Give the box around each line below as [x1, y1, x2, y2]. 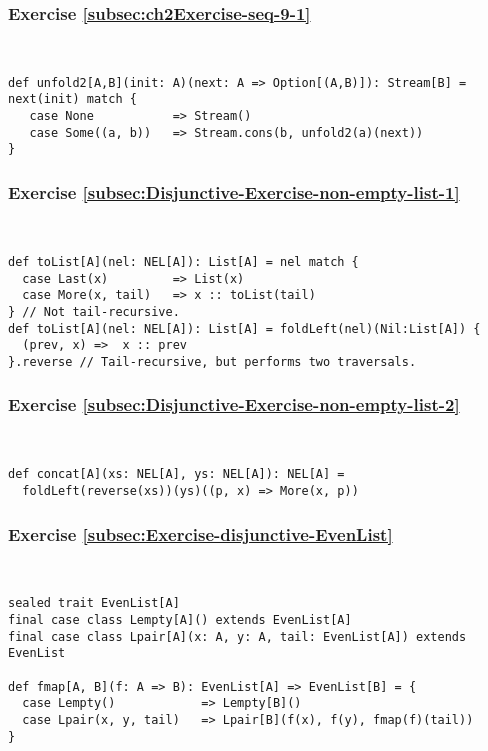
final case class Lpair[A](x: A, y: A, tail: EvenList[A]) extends [8, 629, 467, 644]
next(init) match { [8, 92, 137, 107]
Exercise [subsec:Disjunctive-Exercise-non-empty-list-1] [8, 180, 460, 205]
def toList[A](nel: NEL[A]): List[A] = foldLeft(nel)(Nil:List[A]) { [8, 321, 481, 336]
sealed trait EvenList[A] [8, 596, 180, 611]
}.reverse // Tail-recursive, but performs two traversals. [8, 354, 417, 369]
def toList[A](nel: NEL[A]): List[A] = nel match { [8, 254, 359, 269]
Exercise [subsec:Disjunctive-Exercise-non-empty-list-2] [8, 392, 460, 417]
